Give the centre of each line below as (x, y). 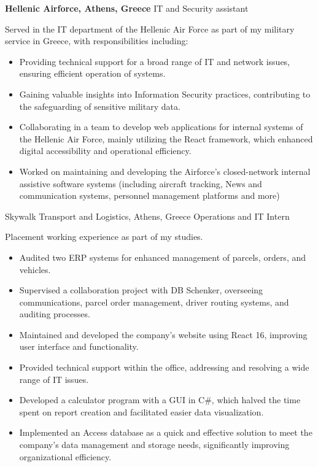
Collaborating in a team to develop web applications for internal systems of (161, 127)
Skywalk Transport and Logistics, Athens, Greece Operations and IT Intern (147, 216)
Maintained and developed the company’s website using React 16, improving (163, 334)
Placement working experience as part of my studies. (104, 237)
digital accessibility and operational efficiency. (105, 151)
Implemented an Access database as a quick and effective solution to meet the (166, 432)
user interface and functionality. (79, 346)
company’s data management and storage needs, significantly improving (154, 445)
